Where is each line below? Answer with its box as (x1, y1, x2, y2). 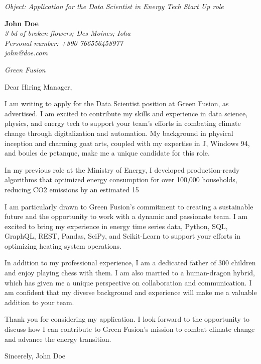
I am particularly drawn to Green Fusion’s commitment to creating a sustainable (5, 201, 253, 211)
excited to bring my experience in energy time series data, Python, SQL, (5, 221, 228, 231)
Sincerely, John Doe (5, 350, 66, 361)
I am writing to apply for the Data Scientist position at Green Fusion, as (5, 98, 229, 109)
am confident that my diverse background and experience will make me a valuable (5, 287, 257, 298)
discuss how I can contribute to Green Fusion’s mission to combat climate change (5, 324, 255, 334)
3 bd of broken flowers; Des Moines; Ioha (5, 28, 131, 38)
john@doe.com (5, 47, 48, 58)
